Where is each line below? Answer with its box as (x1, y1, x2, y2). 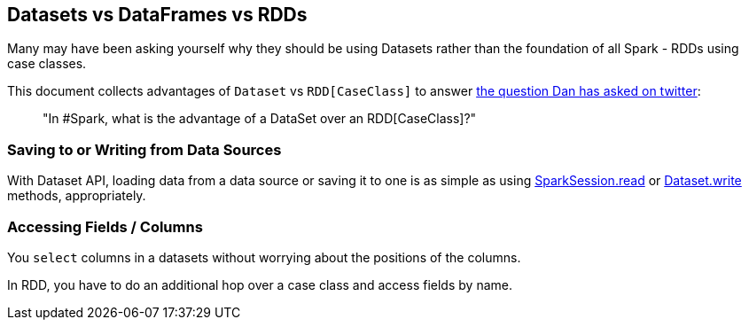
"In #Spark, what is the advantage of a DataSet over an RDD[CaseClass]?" (43, 111, 477, 127)
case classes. (7, 56, 87, 72)
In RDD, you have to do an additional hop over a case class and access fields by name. (7, 276, 512, 292)
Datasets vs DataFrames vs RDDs (7, 4, 308, 26)
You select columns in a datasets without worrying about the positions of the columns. (7, 249, 521, 265)
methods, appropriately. (7, 188, 146, 204)
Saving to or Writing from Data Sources (7, 140, 282, 159)
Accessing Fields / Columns (7, 217, 203, 236)
